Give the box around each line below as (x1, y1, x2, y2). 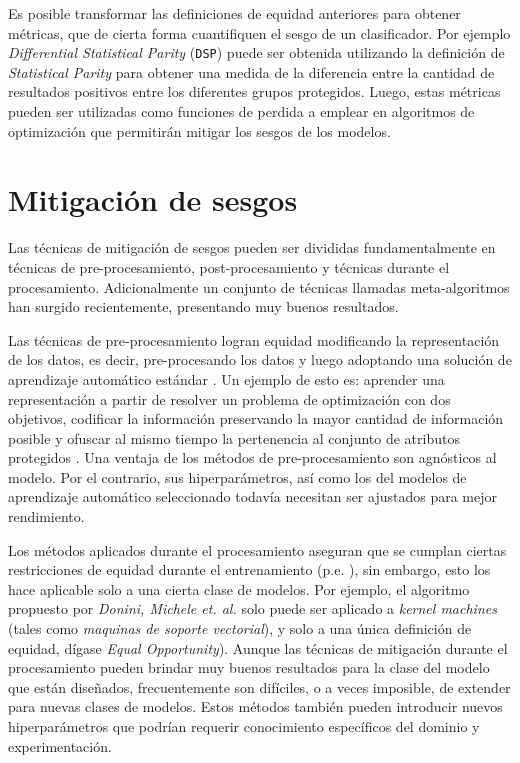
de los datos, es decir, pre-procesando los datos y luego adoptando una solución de (8, 349, 512, 370)
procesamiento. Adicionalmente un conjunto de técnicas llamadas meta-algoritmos (8, 276, 510, 297)
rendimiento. (8, 506, 85, 527)
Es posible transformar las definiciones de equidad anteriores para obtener (8, 3, 461, 23)
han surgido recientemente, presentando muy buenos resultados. (8, 296, 399, 317)
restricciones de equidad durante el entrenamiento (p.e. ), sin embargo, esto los (8, 559, 491, 580)
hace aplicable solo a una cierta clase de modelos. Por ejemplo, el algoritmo (8, 578, 470, 599)
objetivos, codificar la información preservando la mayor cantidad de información (8, 408, 504, 429)
